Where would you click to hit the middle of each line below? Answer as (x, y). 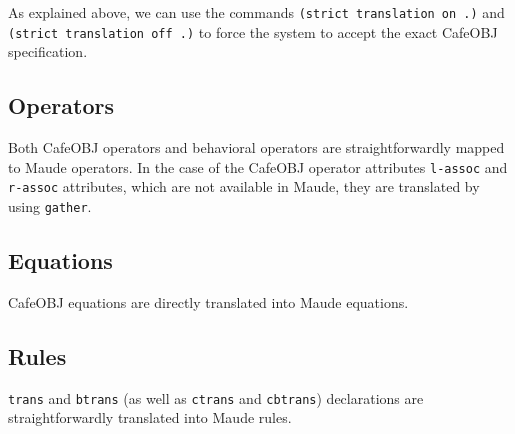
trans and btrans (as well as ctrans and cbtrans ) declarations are (216, 397)
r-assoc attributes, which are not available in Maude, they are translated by (244, 186)
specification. (48, 51)
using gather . (50, 206)
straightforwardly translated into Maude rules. (150, 417)
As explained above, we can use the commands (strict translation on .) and (256, 12)
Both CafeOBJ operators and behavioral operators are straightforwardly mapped (256, 147)
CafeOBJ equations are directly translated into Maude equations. (208, 301)
